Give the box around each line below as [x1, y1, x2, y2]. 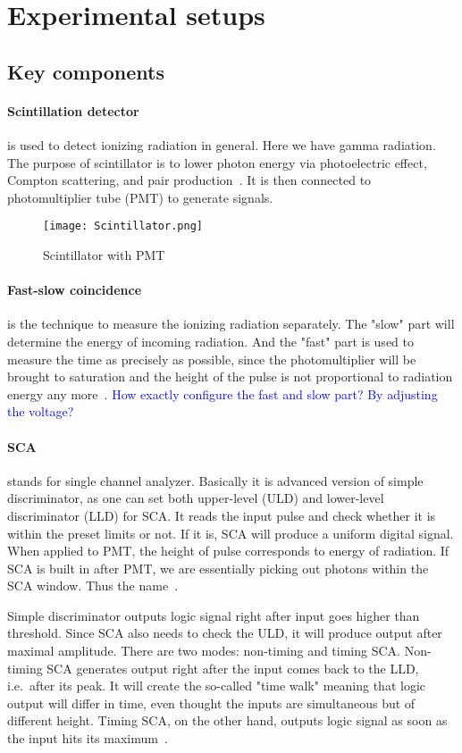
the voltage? [7, 402, 74, 421]
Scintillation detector [7, 101, 139, 120]
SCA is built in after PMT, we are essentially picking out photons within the [7, 558, 429, 577]
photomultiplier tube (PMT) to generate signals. [7, 188, 273, 206]
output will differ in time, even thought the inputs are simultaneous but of [7, 693, 416, 712]
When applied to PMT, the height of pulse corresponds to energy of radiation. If [7, 541, 449, 560]
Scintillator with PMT [43, 245, 165, 264]
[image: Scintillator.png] [43, 220, 203, 233]
